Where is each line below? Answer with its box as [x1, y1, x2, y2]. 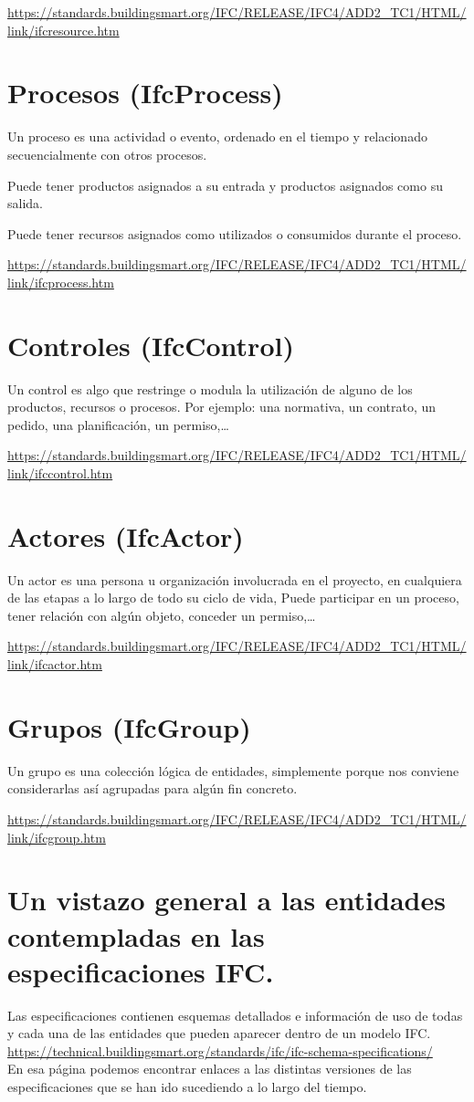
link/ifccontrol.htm [7, 463, 113, 482]
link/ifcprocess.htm [7, 272, 114, 291]
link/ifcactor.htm [7, 655, 102, 674]
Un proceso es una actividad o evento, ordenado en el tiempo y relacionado [7, 127, 427, 146]
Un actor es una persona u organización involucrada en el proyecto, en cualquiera [7, 570, 462, 589]
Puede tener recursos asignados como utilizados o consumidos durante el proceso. [7, 224, 462, 243]
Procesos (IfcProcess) [7, 74, 283, 111]
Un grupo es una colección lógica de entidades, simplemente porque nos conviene [7, 761, 459, 780]
